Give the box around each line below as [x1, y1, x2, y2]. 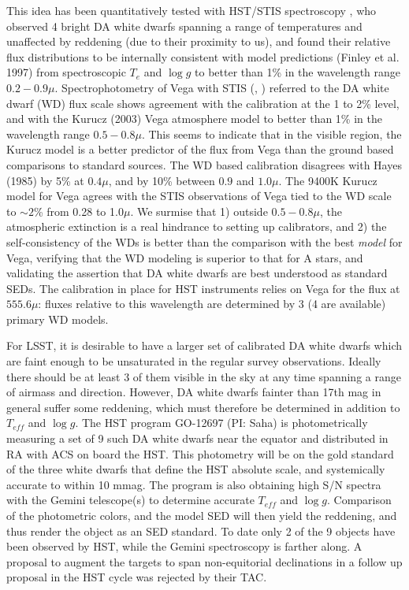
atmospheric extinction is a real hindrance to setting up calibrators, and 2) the [6, 218, 387, 235]
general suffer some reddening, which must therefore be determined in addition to [6, 399, 400, 415]
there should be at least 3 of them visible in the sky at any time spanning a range [6, 368, 401, 384]
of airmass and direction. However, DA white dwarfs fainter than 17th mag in [6, 384, 381, 400]
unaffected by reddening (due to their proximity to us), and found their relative [6, 33, 391, 50]
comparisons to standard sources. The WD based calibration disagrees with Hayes [6, 156, 402, 173]
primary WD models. [6, 310, 109, 327]
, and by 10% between [108, 172, 215, 188]
